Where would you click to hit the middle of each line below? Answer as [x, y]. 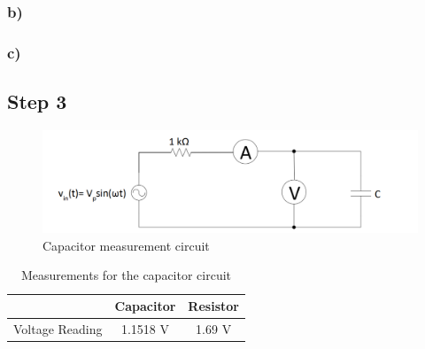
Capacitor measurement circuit [126, 245]
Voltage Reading [58, 328]
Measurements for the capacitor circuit [126, 275]
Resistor [213, 306]
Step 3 [37, 101]
